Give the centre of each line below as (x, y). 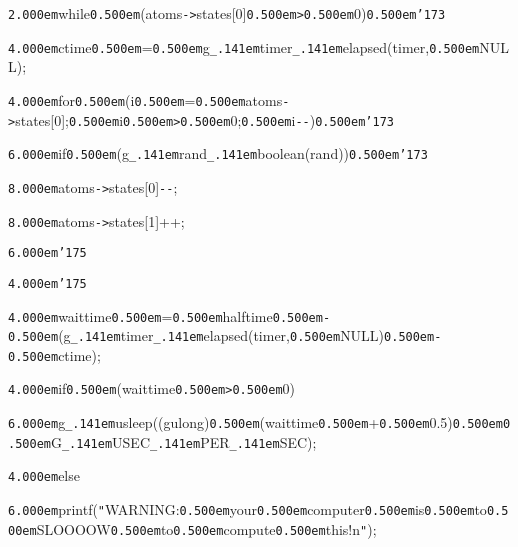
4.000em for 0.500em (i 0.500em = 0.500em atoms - (149, 99)
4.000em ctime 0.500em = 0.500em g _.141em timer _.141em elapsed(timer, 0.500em (244, 46)
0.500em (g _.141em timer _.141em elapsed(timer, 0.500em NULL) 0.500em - (225, 335)
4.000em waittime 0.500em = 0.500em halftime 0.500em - (169, 315)
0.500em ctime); (54, 354)
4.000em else (44, 475)
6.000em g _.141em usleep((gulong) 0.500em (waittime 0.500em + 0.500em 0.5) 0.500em (255, 422)
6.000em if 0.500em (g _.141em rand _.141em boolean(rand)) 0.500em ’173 (218, 153)
